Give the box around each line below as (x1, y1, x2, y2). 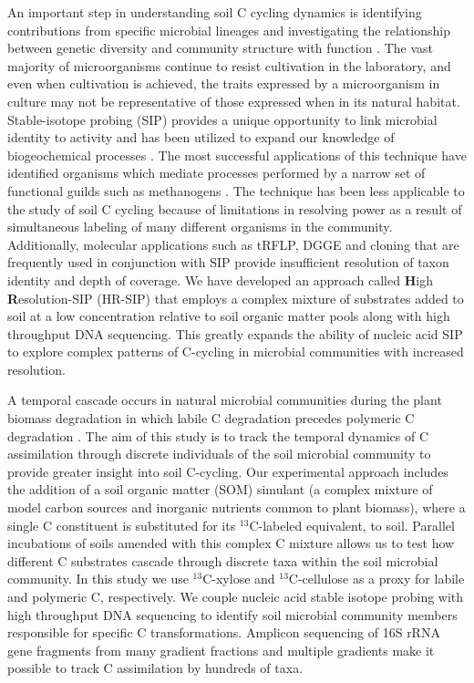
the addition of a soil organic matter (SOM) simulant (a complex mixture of (7, 480, 433, 499)
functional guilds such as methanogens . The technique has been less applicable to (7, 181, 465, 200)
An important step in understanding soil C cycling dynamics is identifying (7, 3, 422, 21)
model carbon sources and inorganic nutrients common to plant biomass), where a (7, 498, 466, 517)
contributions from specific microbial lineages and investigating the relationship (7, 20, 450, 39)
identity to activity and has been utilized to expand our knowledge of (7, 128, 395, 147)
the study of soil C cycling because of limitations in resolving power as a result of (7, 199, 462, 218)
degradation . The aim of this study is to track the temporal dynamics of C (7, 426, 429, 445)
